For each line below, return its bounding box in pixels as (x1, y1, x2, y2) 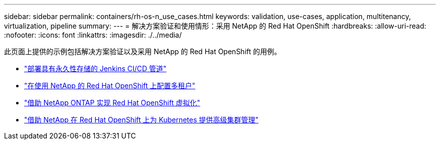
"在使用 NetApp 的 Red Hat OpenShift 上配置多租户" (24, 81, 195, 90)
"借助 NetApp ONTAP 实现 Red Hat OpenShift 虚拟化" (24, 98, 200, 107)
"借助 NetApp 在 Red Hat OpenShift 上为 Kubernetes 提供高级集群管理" (24, 115, 259, 124)
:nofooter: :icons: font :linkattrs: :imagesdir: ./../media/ (4, 31, 182, 39)
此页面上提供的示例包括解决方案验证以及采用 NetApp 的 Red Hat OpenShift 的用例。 (4, 47, 281, 56)
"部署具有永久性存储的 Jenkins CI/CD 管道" (24, 64, 167, 73)
